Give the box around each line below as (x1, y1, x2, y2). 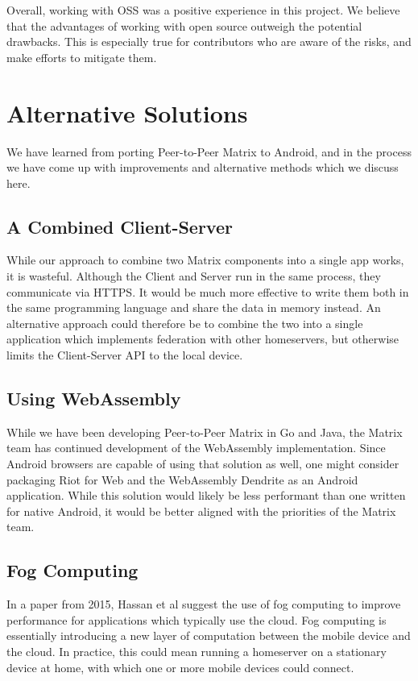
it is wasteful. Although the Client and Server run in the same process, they (6, 268, 381, 284)
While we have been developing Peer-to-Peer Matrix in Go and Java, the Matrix (6, 423, 403, 440)
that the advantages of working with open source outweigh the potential (6, 17, 362, 34)
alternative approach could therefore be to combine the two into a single (6, 314, 363, 331)
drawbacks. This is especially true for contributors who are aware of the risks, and (6, 33, 412, 50)
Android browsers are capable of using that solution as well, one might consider (6, 455, 399, 472)
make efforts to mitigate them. (6, 48, 157, 65)
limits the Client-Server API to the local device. (6, 347, 243, 363)
